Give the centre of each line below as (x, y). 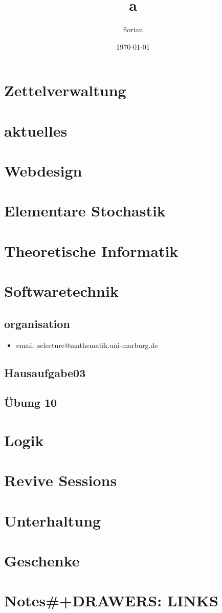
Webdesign (43, 171)
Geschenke (42, 561)
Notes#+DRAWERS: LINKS (111, 600)
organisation (37, 323)
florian (133, 29)
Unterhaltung (53, 520)
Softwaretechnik (61, 291)
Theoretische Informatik (91, 250)
